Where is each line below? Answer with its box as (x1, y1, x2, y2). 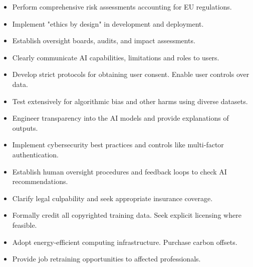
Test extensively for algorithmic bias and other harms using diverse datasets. (12, 96, 248, 106)
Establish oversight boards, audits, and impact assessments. (12, 35, 195, 46)
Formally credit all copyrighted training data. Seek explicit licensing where (12, 210, 241, 220)
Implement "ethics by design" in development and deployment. (12, 18, 204, 29)
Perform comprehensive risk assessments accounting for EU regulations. (12, 2, 232, 12)
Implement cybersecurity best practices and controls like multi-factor (12, 139, 224, 150)
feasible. (12, 219, 37, 230)
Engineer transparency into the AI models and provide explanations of (12, 113, 229, 123)
